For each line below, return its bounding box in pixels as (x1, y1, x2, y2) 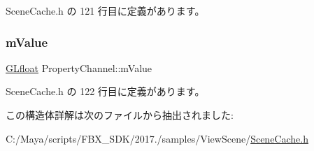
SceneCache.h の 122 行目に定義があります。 (6, 84, 205, 99)
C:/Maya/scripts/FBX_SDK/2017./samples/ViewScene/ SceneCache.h (6, 131, 308, 145)
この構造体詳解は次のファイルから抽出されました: (6, 108, 234, 122)
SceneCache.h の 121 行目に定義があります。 (6, 3, 205, 17)
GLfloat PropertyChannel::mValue (6, 60, 152, 75)
